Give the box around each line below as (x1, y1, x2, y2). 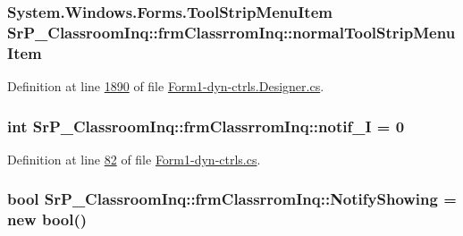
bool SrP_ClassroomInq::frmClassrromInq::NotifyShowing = (7, 188, 457, 210)
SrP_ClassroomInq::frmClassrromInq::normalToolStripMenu (7, 21, 456, 43)
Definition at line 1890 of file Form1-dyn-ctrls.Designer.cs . (7, 77, 324, 96)
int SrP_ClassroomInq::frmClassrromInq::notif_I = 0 (7, 114, 405, 137)
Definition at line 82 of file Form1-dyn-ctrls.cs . (7, 149, 261, 168)
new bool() (7, 208, 88, 231)
